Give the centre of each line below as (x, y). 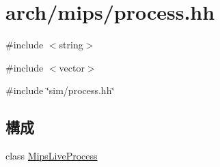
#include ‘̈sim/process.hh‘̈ (60, 90)
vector (72, 67)
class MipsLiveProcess (52, 156)
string (71, 45)
